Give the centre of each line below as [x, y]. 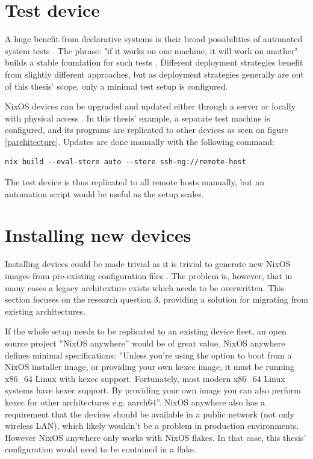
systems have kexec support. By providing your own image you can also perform [153, 390]
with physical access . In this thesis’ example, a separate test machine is [138, 118]
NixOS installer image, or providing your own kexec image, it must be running [150, 367]
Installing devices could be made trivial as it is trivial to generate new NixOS [148, 264]
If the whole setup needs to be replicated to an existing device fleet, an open [146, 331]
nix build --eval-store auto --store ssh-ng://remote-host [126, 162]
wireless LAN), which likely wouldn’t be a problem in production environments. [152, 426]
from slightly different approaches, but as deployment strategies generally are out [154, 74]
